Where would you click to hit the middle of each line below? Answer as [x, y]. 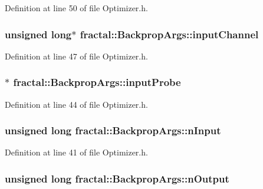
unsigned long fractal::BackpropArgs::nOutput [117, 178]
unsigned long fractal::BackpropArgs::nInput [113, 130]
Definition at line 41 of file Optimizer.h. [76, 152]
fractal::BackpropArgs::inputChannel [169, 34]
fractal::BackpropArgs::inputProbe [97, 82]
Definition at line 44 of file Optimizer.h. [76, 104]
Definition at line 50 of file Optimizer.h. [76, 8]
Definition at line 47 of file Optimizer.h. [76, 56]
